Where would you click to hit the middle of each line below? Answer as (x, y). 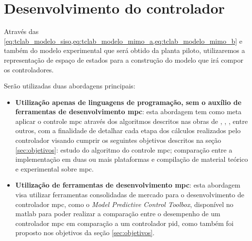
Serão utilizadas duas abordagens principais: (70, 86)
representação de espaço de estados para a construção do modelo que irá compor (124, 60)
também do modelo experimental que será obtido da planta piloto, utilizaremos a (125, 50)
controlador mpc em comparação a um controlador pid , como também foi (124, 223)
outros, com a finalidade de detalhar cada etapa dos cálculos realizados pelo (128, 130)
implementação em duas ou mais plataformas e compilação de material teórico (132, 159)
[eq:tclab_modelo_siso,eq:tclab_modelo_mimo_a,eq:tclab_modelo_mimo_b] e (123, 41)
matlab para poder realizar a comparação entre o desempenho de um (118, 214)
